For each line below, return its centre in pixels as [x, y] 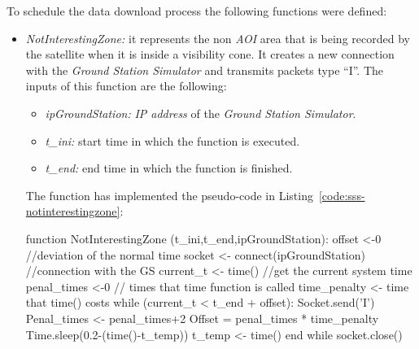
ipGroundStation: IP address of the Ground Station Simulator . [201, 113]
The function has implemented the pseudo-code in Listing [169, 195]
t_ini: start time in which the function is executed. [172, 140]
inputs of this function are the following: [126, 86]
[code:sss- [342, 195]
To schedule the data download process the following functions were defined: [197, 11]
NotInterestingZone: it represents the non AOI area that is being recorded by [218, 38]
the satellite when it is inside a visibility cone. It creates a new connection [210, 54]
